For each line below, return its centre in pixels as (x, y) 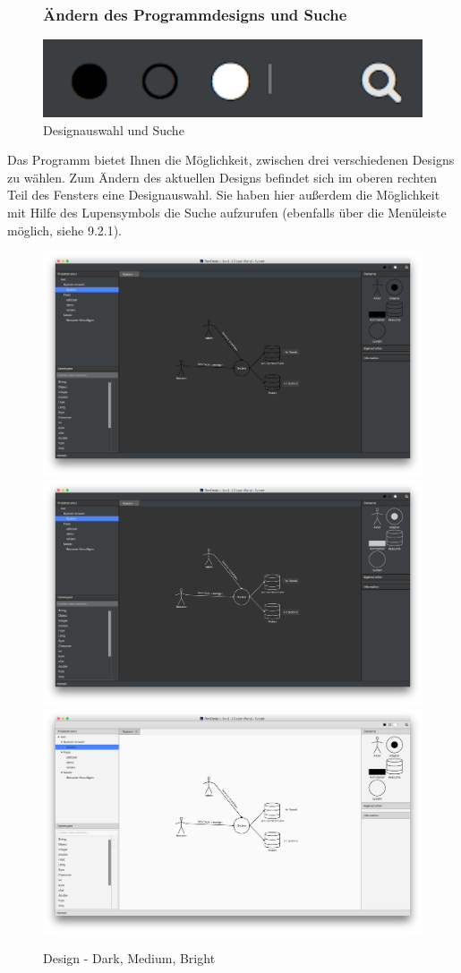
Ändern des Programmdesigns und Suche (195, 14)
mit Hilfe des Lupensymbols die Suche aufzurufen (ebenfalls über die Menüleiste (227, 213)
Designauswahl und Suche (114, 129)
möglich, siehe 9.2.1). (65, 230)
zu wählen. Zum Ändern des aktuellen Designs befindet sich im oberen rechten (222, 177)
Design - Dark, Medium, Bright (129, 958)
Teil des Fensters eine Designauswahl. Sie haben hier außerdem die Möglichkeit (224, 195)
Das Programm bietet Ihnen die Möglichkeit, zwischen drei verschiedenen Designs (231, 160)
